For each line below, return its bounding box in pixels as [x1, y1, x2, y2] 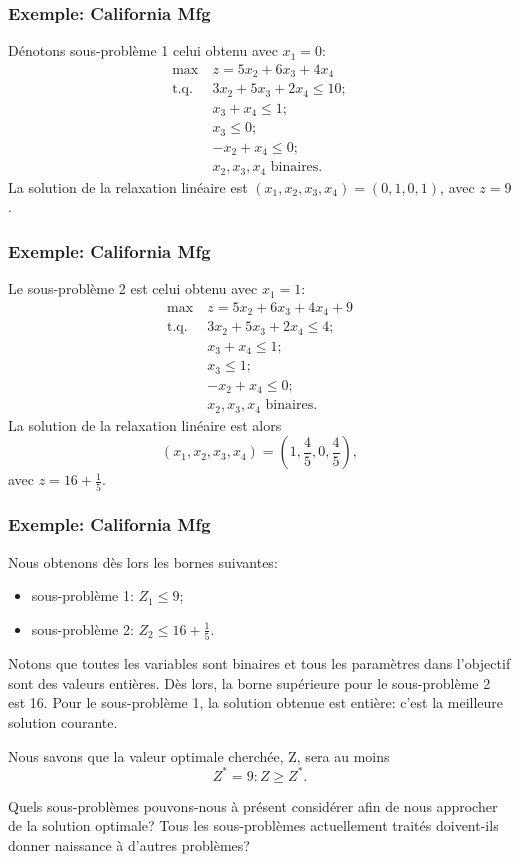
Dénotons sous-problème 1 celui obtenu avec [8, 40, 278, 61]
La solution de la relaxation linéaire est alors [8, 414, 282, 435]
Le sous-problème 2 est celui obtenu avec [8, 278, 258, 299]
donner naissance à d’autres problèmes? [8, 834, 250, 855]
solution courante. [8, 712, 118, 733]
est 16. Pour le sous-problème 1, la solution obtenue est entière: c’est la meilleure [8, 692, 504, 713]
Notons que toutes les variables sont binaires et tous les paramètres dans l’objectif [8, 653, 511, 674]
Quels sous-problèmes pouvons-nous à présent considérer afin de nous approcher [8, 795, 498, 816]
